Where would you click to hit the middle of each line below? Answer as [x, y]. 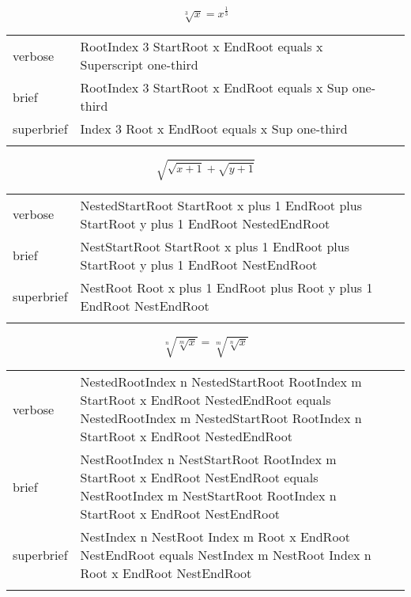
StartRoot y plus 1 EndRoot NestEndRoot [199, 264]
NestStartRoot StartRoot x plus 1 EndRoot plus [215, 246]
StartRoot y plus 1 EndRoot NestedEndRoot [205, 223]
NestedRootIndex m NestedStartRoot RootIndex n [221, 418]
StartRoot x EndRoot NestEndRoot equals [199, 478]
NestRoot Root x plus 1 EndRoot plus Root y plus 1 [226, 287]
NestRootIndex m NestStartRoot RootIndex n [208, 496]
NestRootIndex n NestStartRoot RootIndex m [208, 459]
